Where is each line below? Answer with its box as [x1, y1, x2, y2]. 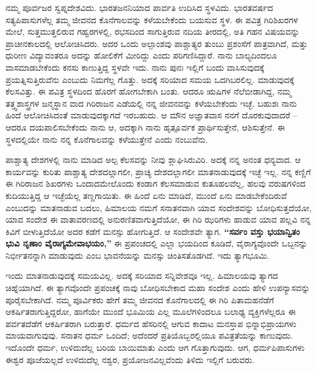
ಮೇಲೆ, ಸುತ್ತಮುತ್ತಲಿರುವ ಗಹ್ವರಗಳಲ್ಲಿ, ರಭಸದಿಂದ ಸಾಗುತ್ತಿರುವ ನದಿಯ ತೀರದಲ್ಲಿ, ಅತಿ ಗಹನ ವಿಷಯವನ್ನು [5, 25, 300, 38]
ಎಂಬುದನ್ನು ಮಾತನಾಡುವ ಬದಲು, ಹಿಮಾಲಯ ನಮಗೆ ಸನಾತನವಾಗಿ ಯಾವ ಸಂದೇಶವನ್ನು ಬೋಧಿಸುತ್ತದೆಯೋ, [5, 201, 312, 214]
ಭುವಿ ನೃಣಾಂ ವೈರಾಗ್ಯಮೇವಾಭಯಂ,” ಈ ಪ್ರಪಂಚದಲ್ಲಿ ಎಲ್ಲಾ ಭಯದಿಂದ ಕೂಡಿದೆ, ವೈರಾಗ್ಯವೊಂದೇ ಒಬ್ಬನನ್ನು [5, 237, 308, 250]
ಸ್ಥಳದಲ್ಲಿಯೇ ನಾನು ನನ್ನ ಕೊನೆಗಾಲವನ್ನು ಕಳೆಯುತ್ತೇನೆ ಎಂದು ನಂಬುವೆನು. [5, 132, 208, 145]
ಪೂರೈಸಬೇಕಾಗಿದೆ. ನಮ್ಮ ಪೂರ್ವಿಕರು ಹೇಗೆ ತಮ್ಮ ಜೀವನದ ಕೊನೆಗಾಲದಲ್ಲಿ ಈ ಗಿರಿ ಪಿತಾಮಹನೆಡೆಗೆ [5, 293, 275, 306]
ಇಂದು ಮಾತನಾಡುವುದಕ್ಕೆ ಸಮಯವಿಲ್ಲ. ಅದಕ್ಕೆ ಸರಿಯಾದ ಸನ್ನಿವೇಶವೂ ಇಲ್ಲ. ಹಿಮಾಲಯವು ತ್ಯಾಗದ [5, 269, 278, 282]
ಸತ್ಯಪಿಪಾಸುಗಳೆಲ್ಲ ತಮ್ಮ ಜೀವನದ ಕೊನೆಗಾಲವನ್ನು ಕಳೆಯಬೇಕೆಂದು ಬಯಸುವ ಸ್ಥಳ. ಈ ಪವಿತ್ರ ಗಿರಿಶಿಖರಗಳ [5, 13, 298, 26]
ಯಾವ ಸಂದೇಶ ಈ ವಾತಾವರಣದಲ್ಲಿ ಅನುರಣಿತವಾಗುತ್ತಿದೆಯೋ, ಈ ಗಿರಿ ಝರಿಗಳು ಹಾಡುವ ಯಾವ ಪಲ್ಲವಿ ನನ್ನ [5, 213, 311, 226]
